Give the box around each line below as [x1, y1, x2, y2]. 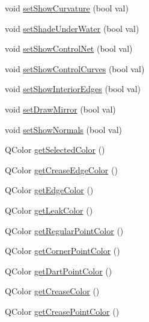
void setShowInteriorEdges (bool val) [5, 82, 141, 95]
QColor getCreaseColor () [5, 285, 100, 297]
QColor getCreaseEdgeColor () [5, 163, 118, 176]
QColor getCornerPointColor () [5, 244, 120, 257]
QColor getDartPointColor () [5, 264, 112, 277]
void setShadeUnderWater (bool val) [5, 22, 139, 34]
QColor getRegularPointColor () [5, 224, 124, 237]
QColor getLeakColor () [5, 203, 93, 216]
